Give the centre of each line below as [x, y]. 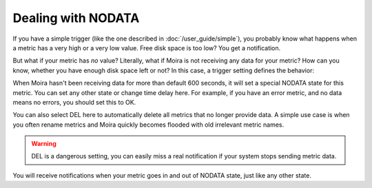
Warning [44, 144]
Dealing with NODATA [76, 18]
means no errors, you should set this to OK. [74, 102]
